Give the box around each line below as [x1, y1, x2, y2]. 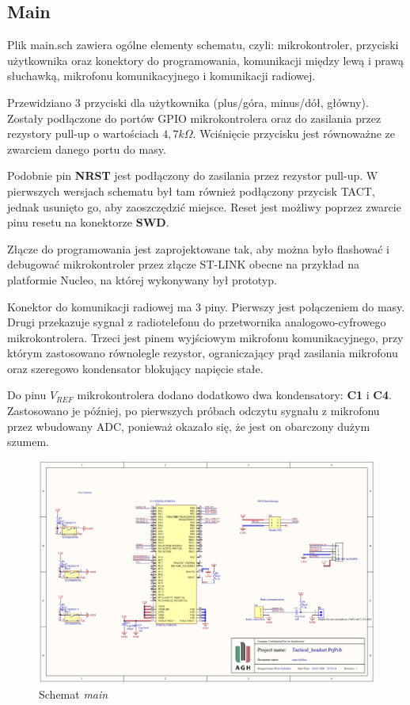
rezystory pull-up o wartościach [7, 125, 159, 142]
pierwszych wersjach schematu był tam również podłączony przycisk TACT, [7, 182, 375, 199]
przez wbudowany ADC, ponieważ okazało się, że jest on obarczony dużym [7, 417, 370, 434]
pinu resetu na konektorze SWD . [7, 214, 169, 231]
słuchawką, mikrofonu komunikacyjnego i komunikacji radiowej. [7, 67, 316, 84]
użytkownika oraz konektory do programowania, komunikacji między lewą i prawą [7, 51, 404, 68]
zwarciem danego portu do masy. [7, 140, 166, 157]
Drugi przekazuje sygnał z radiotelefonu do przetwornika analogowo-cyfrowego [7, 314, 386, 330]
